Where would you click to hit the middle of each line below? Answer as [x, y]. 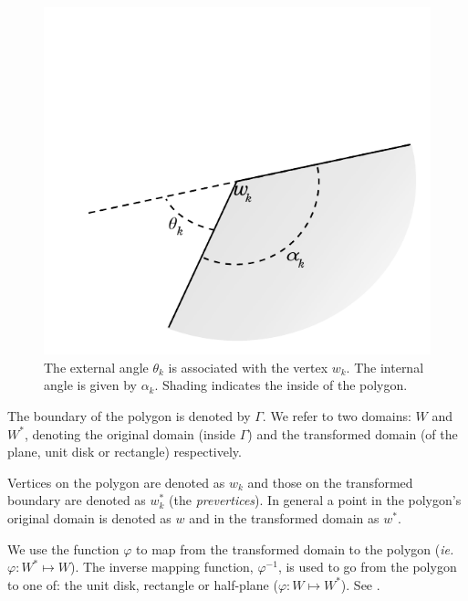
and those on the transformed [330, 482]
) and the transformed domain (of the [353, 433]
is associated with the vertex [248, 367]
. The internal [385, 367]
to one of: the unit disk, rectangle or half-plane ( [143, 584]
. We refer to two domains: [337, 415]
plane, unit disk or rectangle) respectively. [125, 452]
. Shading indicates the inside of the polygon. [281, 385]
